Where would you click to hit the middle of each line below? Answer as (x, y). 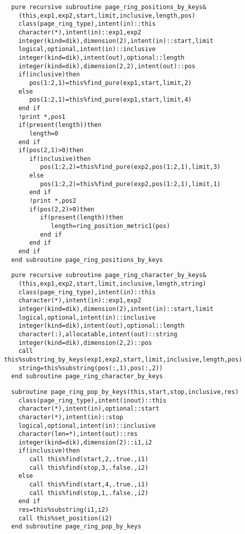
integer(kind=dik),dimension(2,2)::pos (85, 343)
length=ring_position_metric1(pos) (111, 226)
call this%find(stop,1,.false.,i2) (89, 493)
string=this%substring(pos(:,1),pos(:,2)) (90, 368)
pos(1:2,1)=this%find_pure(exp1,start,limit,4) (111, 100)
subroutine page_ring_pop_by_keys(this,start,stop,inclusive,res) (125, 392)
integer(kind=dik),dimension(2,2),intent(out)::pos (107, 66)
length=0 (44, 133)
